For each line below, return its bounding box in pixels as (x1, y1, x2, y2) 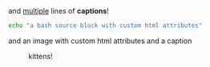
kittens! (28, 51, 53, 61)
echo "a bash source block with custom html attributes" (8, 22, 203, 30)
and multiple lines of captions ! (8, 6, 110, 15)
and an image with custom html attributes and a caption (8, 36, 192, 45)
